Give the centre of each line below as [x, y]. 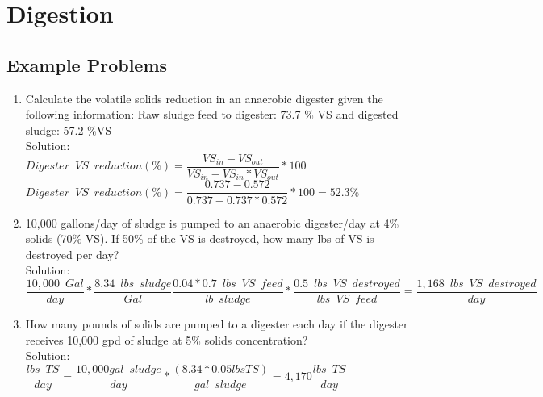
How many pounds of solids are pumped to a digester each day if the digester [217, 323]
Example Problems [87, 64]
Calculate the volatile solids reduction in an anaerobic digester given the [204, 98]
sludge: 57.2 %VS [69, 130]
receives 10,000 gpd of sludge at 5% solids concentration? [167, 339]
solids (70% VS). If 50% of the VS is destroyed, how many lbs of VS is [200, 238]
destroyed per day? [72, 254]
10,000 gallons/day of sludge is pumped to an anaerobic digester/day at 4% [212, 222]
